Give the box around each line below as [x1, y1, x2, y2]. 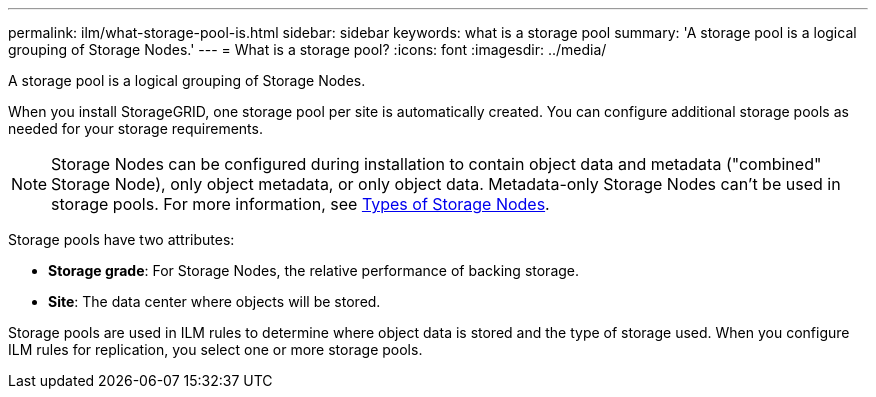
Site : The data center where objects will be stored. [48, 293, 381, 310]
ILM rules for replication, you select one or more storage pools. [8, 341, 423, 358]
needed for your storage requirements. [8, 120, 263, 137]
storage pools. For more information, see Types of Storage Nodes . [51, 194, 550, 214]
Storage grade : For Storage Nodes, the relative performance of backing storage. [48, 262, 580, 279]
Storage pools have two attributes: [8, 231, 235, 248]
